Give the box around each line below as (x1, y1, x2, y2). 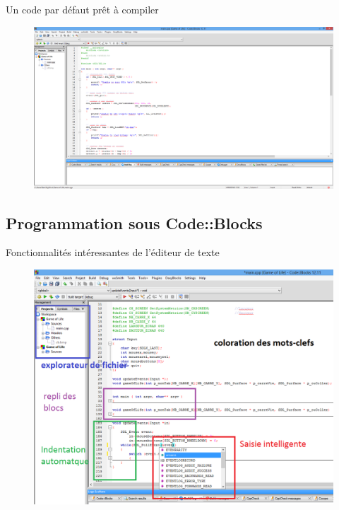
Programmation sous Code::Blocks (6, 211, 263, 233)
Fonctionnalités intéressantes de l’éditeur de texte (6, 245, 220, 260)
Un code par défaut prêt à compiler (6, 2, 159, 16)
